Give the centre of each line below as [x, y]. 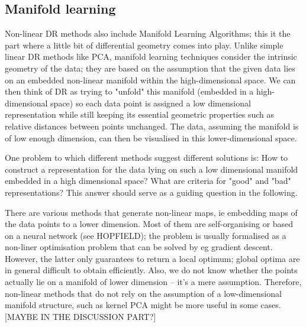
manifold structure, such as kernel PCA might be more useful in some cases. [143, 305]
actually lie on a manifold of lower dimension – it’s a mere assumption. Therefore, [153, 282]
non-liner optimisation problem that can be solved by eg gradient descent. [139, 247]
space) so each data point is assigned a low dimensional [151, 103]
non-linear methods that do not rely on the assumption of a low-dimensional [143, 293]
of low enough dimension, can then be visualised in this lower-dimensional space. [151, 137]
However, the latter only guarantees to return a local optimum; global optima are [152, 258]
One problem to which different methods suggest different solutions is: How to [146, 158]
